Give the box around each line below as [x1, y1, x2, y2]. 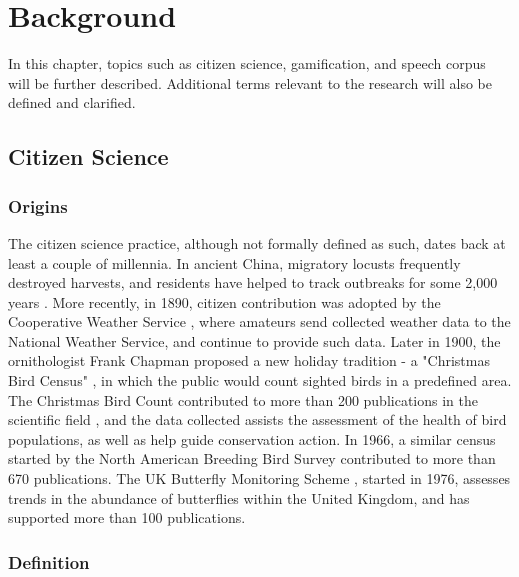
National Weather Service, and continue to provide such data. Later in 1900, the [8, 330, 501, 351]
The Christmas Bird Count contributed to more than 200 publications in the [8, 389, 478, 410]
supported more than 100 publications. [8, 507, 246, 528]
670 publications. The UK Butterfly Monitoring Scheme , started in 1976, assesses [8, 468, 511, 489]
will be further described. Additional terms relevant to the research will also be [8, 72, 492, 93]
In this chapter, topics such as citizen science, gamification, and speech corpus [8, 53, 486, 74]
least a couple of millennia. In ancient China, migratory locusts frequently [8, 252, 461, 273]
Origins [8, 193, 68, 218]
